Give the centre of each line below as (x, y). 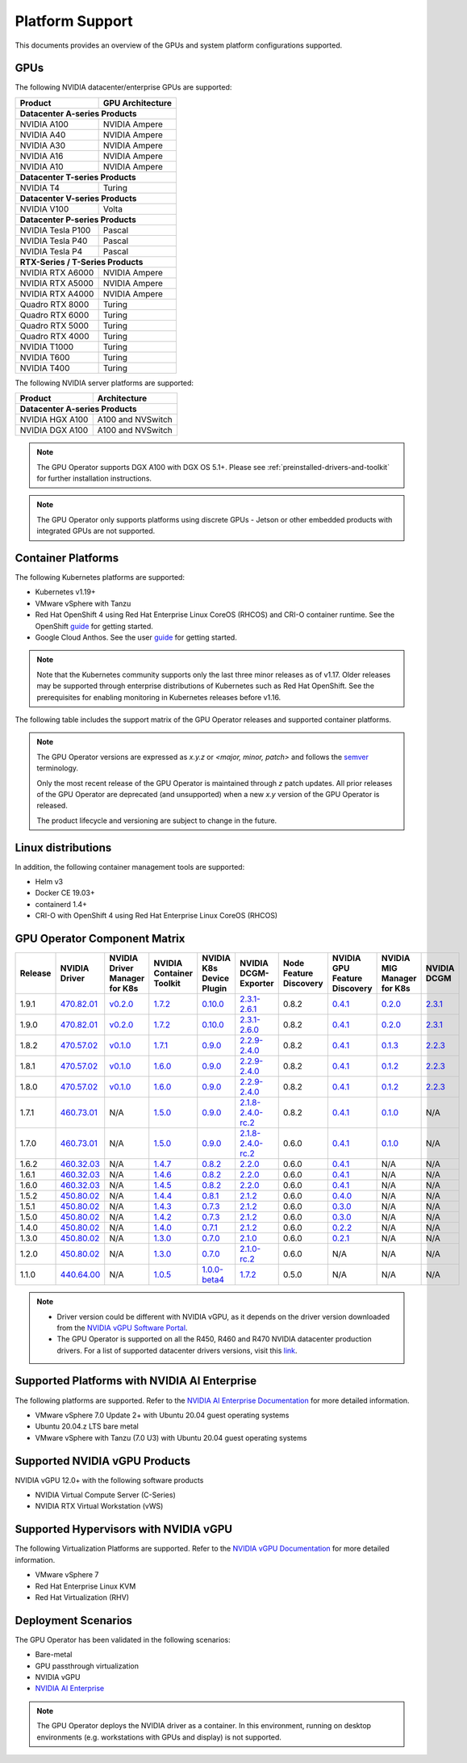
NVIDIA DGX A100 (54, 430)
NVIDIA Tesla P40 (54, 241)
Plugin (215, 989)
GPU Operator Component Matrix (100, 939)
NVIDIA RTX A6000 (57, 272)
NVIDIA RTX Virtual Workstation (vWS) (99, 1506)
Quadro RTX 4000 (54, 336)
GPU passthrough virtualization (87, 1666)
